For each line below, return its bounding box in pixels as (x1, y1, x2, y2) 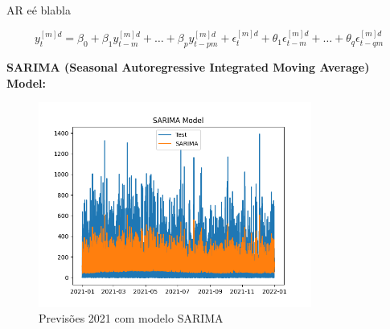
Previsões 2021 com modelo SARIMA (39, 310, 224, 327)
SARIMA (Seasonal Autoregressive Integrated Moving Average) (6, 59, 370, 76)
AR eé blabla (6, 2, 71, 18)
